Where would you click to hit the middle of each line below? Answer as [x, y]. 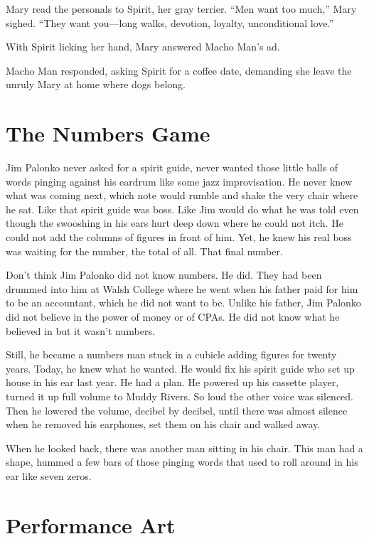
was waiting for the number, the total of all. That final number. [144, 251]
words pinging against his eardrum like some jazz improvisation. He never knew [179, 181]
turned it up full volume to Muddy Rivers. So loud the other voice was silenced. [180, 396]
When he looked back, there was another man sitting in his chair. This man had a [184, 448]
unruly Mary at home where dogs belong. [96, 84]
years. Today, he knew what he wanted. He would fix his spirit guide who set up [180, 368]
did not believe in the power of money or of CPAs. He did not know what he [173, 317]
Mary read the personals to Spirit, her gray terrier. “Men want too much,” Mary [181, 9]
